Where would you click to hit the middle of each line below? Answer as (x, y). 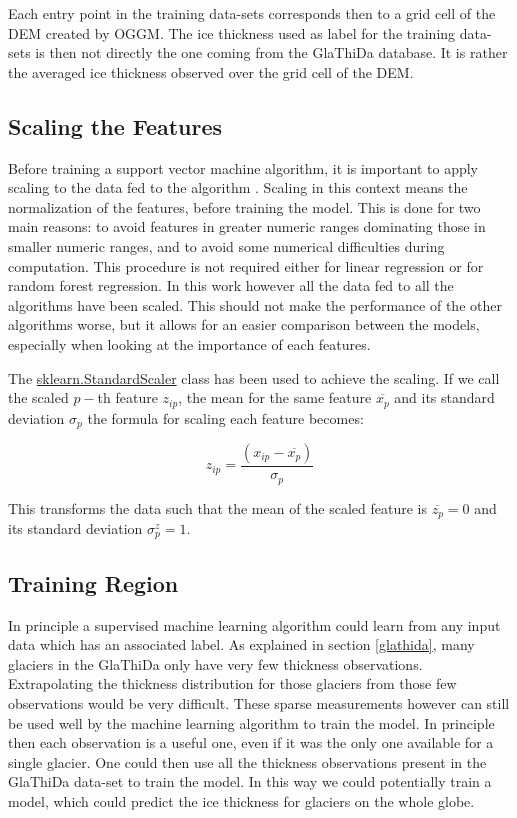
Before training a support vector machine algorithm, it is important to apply (243, 167)
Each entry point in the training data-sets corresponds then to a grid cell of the (252, 13)
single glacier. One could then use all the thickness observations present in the (247, 761)
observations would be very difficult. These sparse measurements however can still (259, 702)
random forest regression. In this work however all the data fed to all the (231, 285)
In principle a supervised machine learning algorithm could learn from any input (254, 624)
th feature (127, 397)
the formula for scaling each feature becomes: (225, 417)
